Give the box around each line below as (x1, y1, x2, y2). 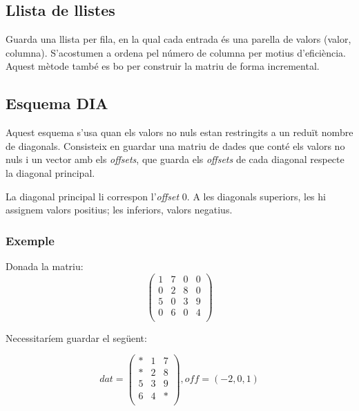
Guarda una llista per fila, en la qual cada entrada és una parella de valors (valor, (6, 32, 351, 46)
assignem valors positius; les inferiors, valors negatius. (6, 202, 233, 217)
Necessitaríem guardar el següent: (6, 330, 147, 345)
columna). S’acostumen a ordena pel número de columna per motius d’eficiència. (6, 45, 346, 59)
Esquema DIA (6, 93, 108, 114)
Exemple (6, 231, 55, 249)
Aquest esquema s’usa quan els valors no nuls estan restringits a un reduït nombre (6, 125, 353, 140)
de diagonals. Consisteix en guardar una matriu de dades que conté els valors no (6, 138, 345, 153)
